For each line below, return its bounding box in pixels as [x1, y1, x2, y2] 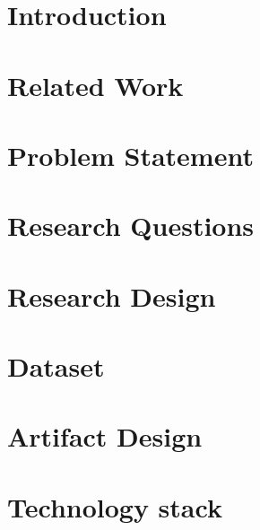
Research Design [7, 277, 216, 314]
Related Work [7, 66, 184, 103]
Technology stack [7, 488, 222, 525]
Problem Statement [7, 136, 254, 173]
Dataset [7, 348, 105, 385]
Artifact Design [7, 418, 203, 455]
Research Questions [7, 207, 255, 244]
